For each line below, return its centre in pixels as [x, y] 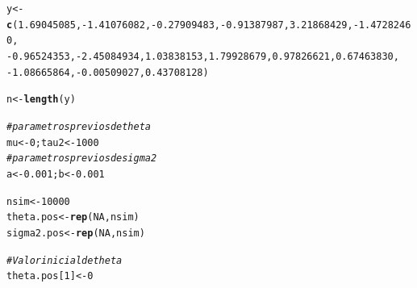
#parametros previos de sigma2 [82, 159]
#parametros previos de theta [79, 126]
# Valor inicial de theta [65, 260]
